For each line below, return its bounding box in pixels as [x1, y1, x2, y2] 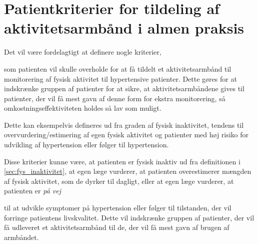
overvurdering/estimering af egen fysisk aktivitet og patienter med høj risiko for [4, 129, 249, 140]
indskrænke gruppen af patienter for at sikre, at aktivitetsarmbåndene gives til [4, 83, 244, 94]
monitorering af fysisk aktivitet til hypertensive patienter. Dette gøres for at [4, 73, 237, 84]
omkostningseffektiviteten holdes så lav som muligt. [4, 103, 161, 113]
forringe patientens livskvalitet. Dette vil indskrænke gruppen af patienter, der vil [4, 212, 254, 222]
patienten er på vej [4, 185, 61, 196]
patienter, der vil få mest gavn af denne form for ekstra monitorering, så [4, 93, 225, 103]
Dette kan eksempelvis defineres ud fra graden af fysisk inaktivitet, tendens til [4, 119, 244, 130]
